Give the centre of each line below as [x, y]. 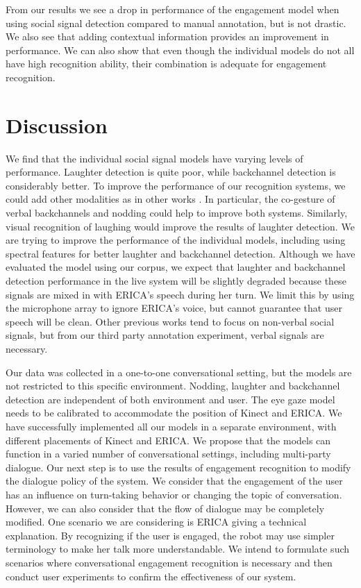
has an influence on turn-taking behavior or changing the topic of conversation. [174, 494]
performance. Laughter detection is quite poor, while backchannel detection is [171, 172]
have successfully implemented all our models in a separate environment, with [171, 426]
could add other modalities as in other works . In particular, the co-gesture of [170, 199]
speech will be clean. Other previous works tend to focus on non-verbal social [170, 321]
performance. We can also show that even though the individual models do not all [180, 50]
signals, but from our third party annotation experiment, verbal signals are [165, 335]
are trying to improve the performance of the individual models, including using [176, 240]
